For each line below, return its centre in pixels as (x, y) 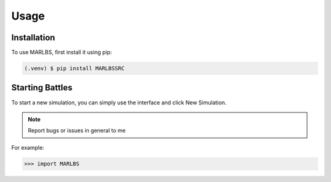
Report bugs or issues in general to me (77, 131)
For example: (28, 147)
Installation (33, 38)
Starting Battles (42, 88)
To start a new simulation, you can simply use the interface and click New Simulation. (119, 102)
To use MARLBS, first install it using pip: (62, 53)
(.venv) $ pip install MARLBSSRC (74, 68)
